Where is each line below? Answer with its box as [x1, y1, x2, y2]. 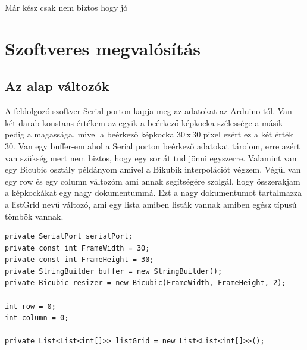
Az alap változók [5, 77, 109, 95]
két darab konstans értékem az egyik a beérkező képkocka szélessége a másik [5, 116, 283, 129]
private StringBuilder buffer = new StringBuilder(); [5, 267, 223, 276]
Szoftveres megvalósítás [5, 36, 201, 60]
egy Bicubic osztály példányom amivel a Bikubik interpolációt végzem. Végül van [5, 163, 301, 176]
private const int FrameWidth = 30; [5, 243, 150, 252]
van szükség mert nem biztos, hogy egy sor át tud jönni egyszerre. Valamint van [5, 151, 297, 164]
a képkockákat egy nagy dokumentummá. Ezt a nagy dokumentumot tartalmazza [5, 186, 302, 199]
